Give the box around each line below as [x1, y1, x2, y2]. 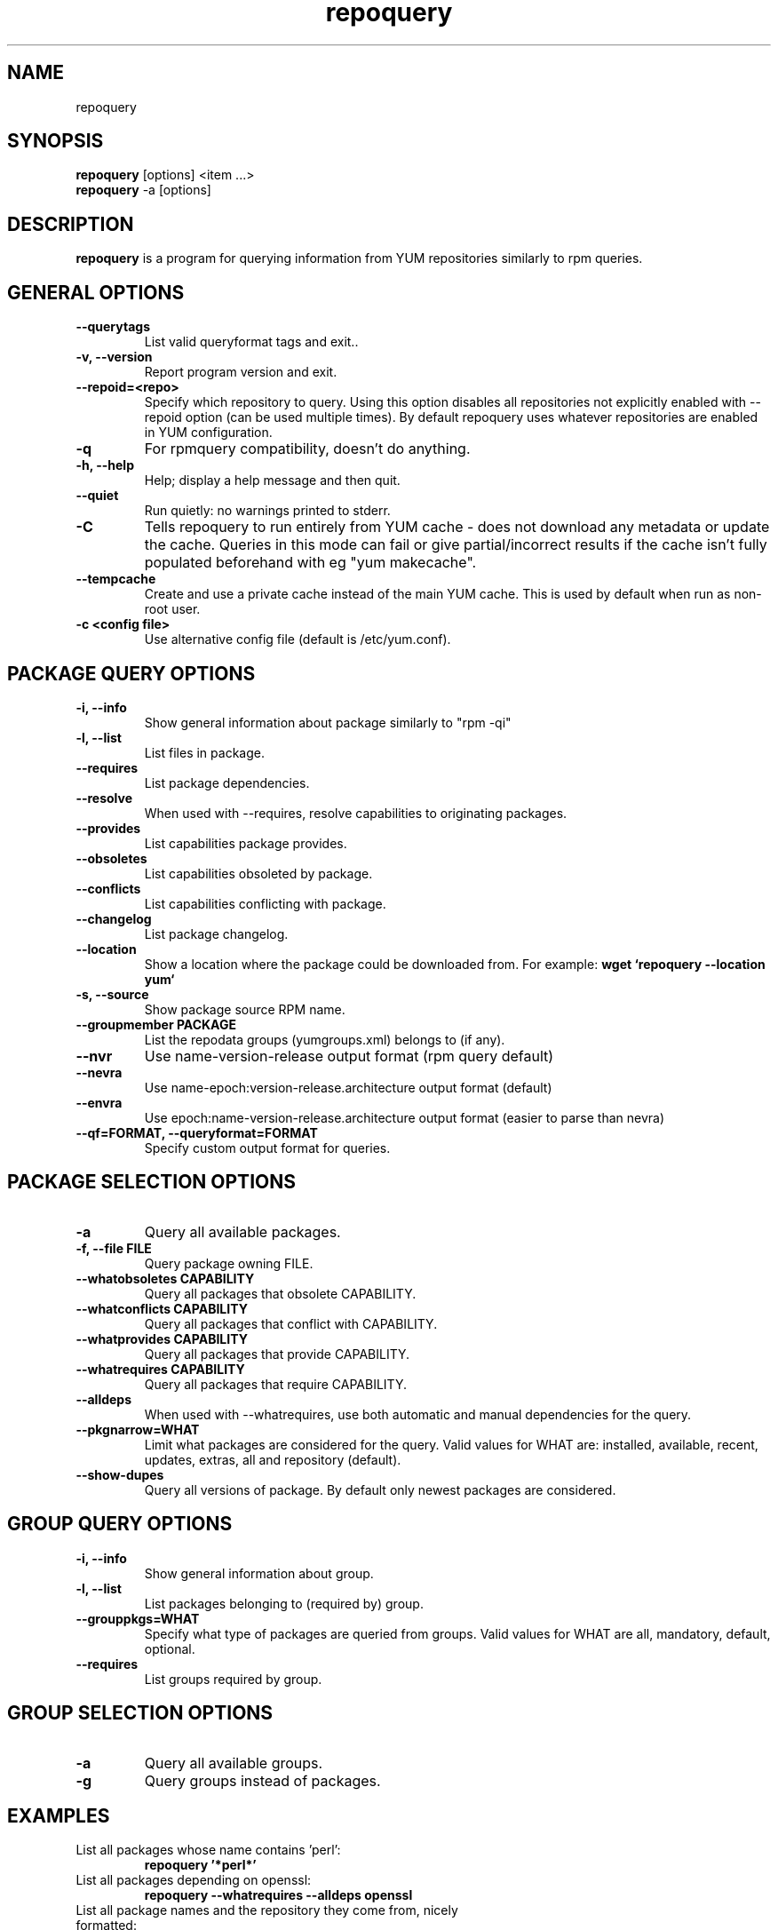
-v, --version [75, 349, 153, 365]
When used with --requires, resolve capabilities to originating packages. [144, 805, 568, 821]
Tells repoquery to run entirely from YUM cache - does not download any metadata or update [144, 518, 770, 536]
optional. [144, 1640, 195, 1656]
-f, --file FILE [75, 1240, 152, 1256]
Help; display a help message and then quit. [144, 473, 401, 488]
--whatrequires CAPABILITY [75, 1361, 245, 1377]
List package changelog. [144, 925, 289, 941]
